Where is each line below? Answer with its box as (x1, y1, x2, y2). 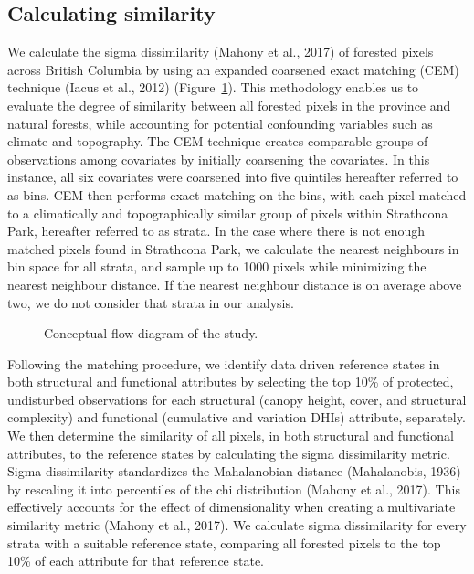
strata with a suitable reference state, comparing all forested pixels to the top (7, 533, 441, 552)
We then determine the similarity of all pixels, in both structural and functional (7, 426, 454, 445)
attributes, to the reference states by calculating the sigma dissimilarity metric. (7, 443, 450, 462)
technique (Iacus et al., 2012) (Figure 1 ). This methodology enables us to (7, 78, 419, 97)
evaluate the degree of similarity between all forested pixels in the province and (7, 95, 451, 114)
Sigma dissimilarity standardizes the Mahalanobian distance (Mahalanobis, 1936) (7, 462, 461, 481)
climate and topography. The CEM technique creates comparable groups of (7, 132, 428, 151)
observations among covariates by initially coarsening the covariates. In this (7, 149, 430, 168)
